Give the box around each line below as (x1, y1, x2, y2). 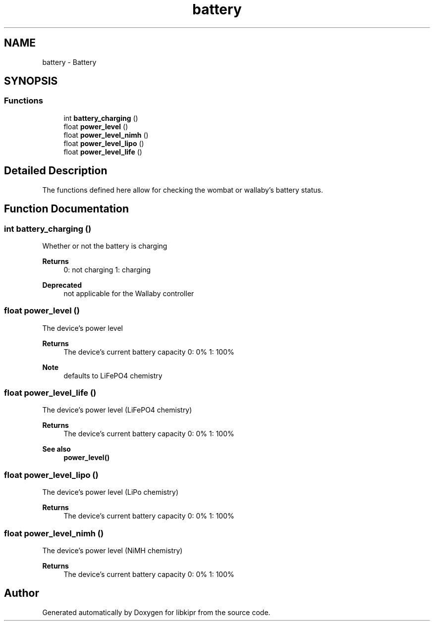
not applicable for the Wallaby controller (63, 289, 194, 298)
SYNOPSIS (4, 75, 58, 88)
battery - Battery (42, 57, 97, 66)
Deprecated (42, 280, 82, 289)
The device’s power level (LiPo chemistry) (42, 488, 179, 497)
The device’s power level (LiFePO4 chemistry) (42, 406, 192, 415)
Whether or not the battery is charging (42, 241, 167, 250)
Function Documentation (4, 203, 129, 215)
